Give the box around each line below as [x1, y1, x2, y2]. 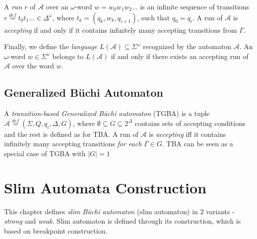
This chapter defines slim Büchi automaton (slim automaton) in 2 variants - [4, 206, 235, 216]
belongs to [52, 51, 84, 61]
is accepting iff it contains [149, 128, 226, 139]
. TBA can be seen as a [162, 138, 233, 149]
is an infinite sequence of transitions [140, 1, 250, 11]
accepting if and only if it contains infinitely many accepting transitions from [4, 24, 237, 35]
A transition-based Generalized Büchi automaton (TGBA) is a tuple [4, 108, 210, 119]
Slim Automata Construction [4, 177, 207, 197]
